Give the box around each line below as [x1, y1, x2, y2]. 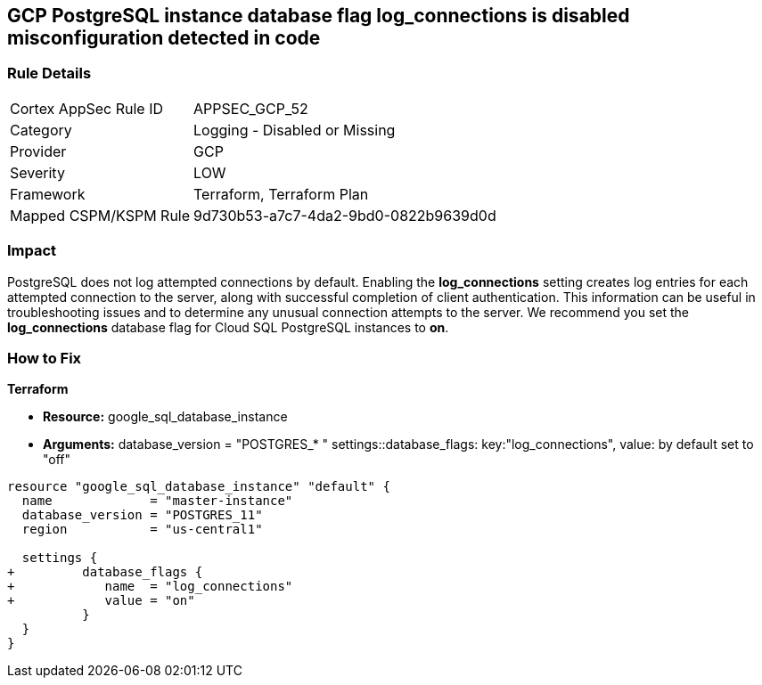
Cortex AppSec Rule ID [10, 99, 164, 118]
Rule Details [7, 64, 92, 83]
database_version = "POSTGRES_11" [21, 508, 263, 523]
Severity [10, 163, 65, 182]
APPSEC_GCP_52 [193, 99, 308, 118]
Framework [10, 184, 86, 203]
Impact [7, 241, 57, 260]
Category [10, 120, 72, 139]
